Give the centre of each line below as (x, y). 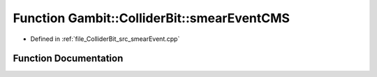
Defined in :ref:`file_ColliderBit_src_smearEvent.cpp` (105, 39)
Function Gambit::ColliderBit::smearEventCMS (151, 18)
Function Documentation (68, 59)
